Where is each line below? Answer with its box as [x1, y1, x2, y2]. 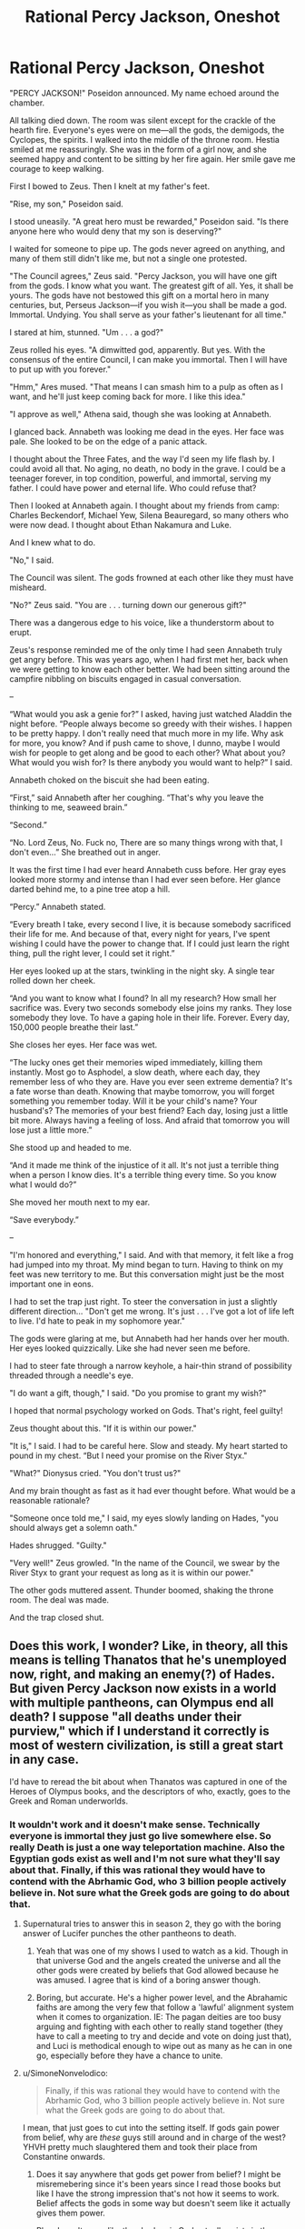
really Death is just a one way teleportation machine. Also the [9, 1841, 286, 1854]
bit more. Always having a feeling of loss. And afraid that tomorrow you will [9, 1114, 290, 1125]
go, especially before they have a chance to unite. [35, 2050, 223, 2061]
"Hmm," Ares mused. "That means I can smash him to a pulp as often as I [9, 381, 284, 392]
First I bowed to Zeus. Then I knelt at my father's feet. [9, 180, 211, 192]
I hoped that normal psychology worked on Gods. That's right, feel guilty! [9, 1404, 283, 1415]
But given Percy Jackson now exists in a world [9, 1681, 277, 1696]
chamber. [9, 97, 45, 108]
